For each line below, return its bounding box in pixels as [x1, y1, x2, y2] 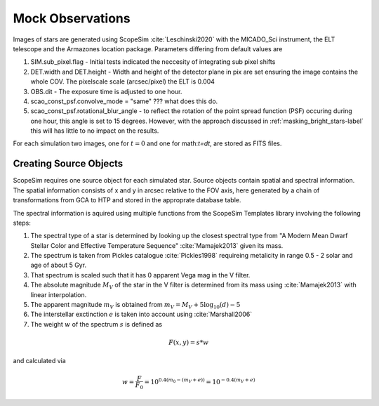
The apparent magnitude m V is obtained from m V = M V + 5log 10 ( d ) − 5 [30, 301, 241, 310]
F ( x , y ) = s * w [168, 339, 209, 347]
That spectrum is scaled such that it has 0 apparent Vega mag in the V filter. [30, 270, 251, 279]
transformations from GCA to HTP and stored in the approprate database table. [13, 196, 241, 204]
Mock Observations [13, 11, 131, 26]
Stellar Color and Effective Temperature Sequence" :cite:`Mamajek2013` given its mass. [30, 241, 284, 249]
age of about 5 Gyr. [30, 261, 87, 270]
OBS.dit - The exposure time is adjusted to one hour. [30, 87, 182, 96]
